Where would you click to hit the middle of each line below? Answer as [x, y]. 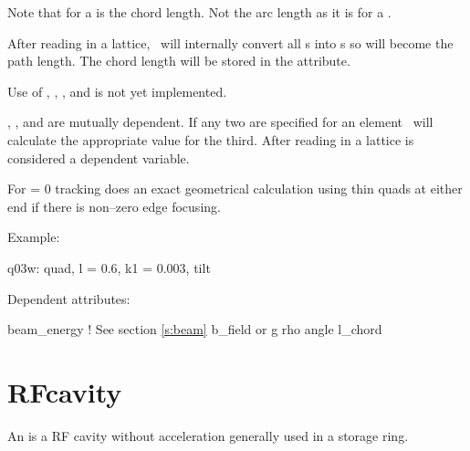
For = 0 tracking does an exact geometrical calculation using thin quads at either [235, 189]
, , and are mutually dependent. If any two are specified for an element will [220, 122]
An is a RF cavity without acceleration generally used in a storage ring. [208, 435]
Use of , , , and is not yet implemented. [117, 91]
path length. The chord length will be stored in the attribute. [179, 61]
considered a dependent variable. [99, 157]
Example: [34, 237]
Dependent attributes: [69, 298]
